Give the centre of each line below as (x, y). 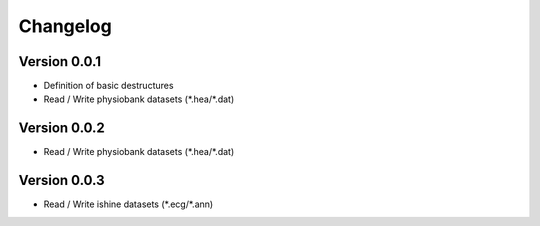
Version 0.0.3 (61, 180)
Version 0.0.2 (61, 128)
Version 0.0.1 (60, 61)
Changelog (65, 26)
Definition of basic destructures (108, 86)
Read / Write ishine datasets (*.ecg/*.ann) (128, 204)
